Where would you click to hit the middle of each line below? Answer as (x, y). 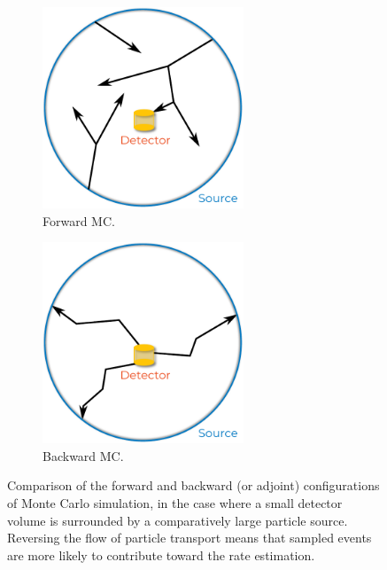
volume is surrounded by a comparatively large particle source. (178, 520)
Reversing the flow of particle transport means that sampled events (190, 538)
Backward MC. (83, 455)
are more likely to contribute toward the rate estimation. (161, 554)
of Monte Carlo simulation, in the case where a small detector (175, 503)
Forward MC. (79, 220)
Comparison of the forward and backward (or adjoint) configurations (193, 485)
